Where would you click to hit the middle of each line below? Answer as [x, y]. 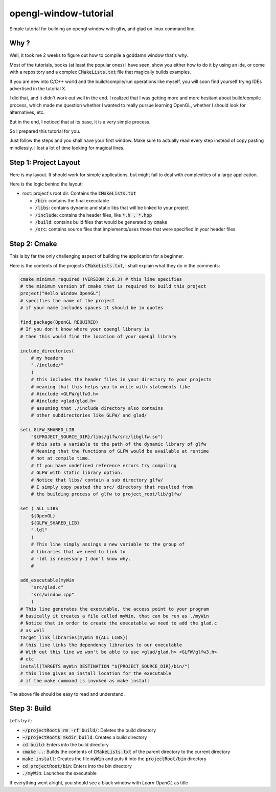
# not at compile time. [61, 458]
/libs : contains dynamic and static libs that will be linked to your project [112, 208]
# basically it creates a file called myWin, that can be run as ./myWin [114, 616]
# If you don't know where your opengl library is [85, 329]
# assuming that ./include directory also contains [97, 408]
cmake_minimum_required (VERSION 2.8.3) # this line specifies [101, 279]
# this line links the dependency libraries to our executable [101, 645]
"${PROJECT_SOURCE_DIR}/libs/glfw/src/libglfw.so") [97, 437]
